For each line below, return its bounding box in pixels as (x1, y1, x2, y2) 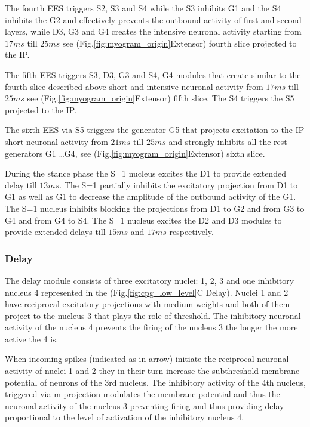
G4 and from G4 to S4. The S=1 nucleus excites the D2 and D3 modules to (5, 213, 282, 226)
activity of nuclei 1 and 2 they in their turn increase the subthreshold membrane (5, 364, 300, 377)
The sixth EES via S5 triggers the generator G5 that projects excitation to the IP (5, 123, 305, 136)
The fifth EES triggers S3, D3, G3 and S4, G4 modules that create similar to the (5, 68, 301, 81)
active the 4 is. (5, 332, 59, 345)
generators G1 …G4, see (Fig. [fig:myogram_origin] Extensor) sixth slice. (5, 147, 265, 159)
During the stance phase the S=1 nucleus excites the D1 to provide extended (5, 167, 286, 180)
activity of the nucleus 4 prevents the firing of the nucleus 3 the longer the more (5, 321, 298, 333)
